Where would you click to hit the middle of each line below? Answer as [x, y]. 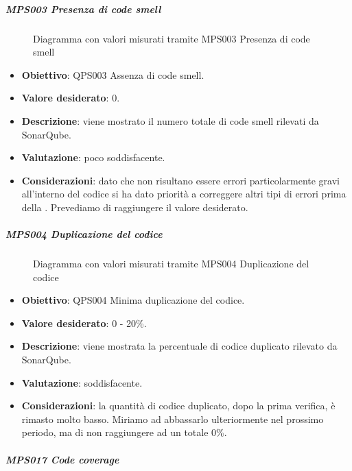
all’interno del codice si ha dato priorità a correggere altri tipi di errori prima [184, 194]
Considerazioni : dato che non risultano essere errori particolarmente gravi [180, 180]
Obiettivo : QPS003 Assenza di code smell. [113, 74]
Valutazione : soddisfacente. [82, 382]
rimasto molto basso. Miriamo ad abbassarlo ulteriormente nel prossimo [173, 419]
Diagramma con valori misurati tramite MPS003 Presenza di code [172, 38]
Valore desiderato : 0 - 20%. [84, 323]
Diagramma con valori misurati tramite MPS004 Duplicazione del [171, 264]
